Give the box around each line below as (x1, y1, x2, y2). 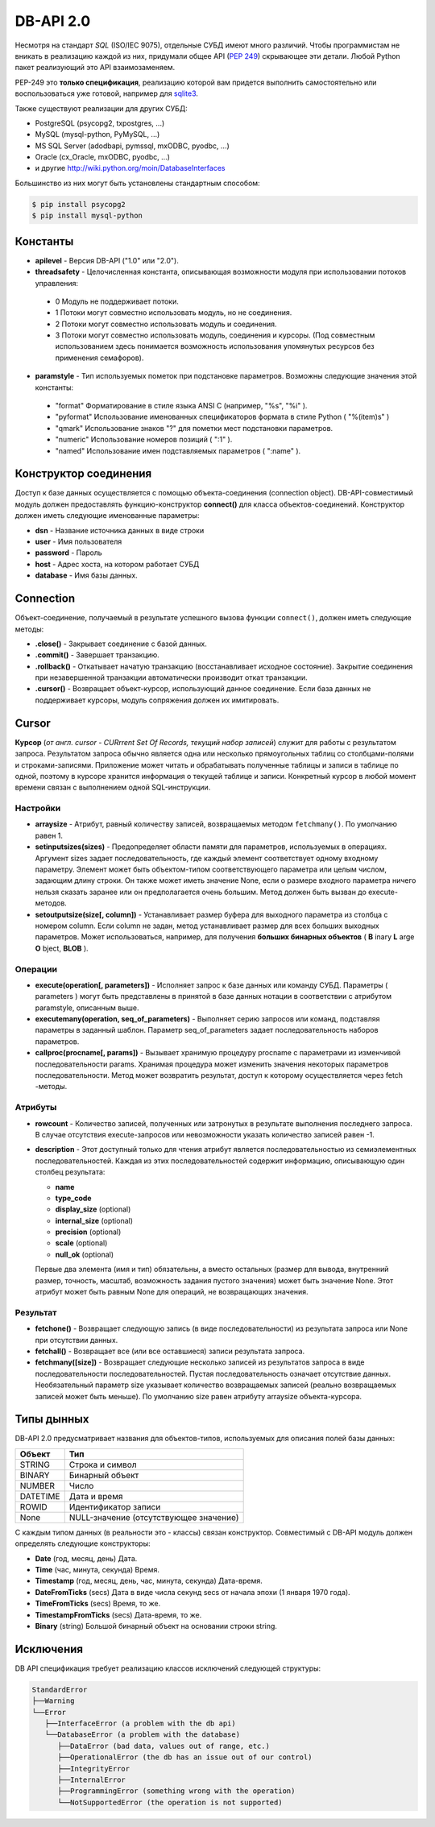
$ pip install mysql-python (31, 211, 143, 221)
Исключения (14, 1642, 84, 1655)
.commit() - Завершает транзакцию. (35, 650, 160, 660)
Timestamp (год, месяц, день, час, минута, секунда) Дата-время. (35, 1576, 263, 1586)
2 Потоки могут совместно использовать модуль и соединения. (55, 319, 277, 329)
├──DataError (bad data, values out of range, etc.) (57, 1741, 270, 1750)
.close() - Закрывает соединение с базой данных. (35, 639, 207, 648)
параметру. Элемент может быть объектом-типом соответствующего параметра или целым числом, (35, 864, 387, 874)
